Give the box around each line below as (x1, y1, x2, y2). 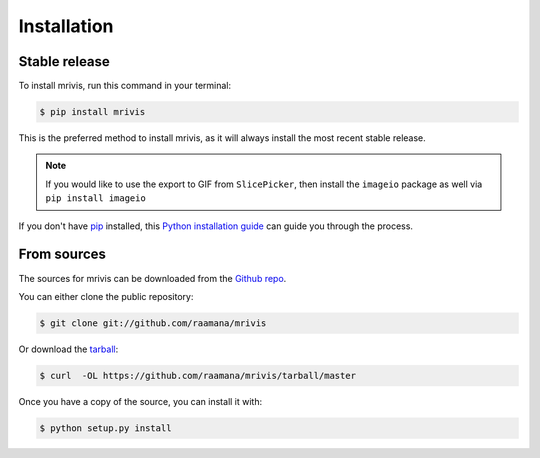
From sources (18, 246, 107, 263)
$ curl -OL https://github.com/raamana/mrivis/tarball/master (39, 370, 357, 381)
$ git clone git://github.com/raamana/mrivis (39, 317, 267, 329)
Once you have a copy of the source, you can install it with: (18, 395, 263, 407)
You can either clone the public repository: (18, 290, 194, 302)
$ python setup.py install (39, 422, 172, 434)
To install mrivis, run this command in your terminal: (18, 80, 232, 92)
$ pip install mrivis (39, 106, 146, 118)
